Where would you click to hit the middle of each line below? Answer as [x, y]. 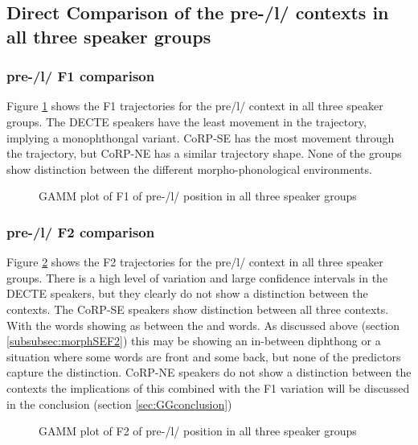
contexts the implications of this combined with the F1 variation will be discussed [208, 387]
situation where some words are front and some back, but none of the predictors [204, 356]
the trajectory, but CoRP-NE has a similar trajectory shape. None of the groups [204, 153]
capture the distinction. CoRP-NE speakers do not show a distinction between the [209, 372]
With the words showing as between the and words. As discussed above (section [203, 325]
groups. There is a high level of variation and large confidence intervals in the [197, 277]
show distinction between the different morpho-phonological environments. [189, 169]
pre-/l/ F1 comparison [81, 76]
